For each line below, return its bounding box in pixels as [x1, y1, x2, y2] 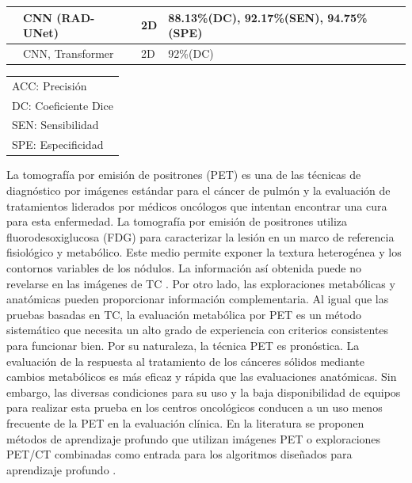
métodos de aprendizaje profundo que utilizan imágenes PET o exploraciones [6, 430, 381, 447]
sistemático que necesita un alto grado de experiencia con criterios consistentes [6, 321, 389, 338]
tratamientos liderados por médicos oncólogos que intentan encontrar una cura [6, 197, 387, 214]
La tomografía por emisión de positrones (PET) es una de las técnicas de [6, 166, 361, 183]
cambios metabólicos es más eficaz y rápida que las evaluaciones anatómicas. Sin [6, 368, 397, 385]
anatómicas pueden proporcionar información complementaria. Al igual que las [6, 291, 389, 307]
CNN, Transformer [23, 44, 114, 61]
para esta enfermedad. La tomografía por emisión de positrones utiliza [6, 213, 348, 230]
